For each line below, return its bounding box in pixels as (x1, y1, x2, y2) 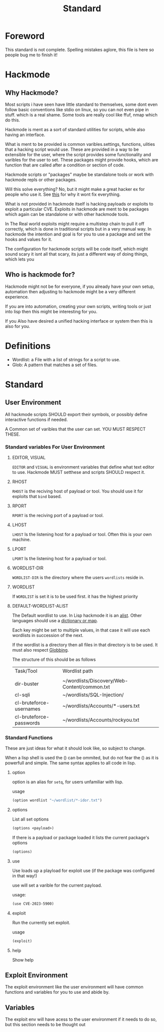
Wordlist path (62, 667, 93, 674)
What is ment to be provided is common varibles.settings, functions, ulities (5, 141, 155, 147)
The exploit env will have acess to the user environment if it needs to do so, (5, 1016, 157, 1022)
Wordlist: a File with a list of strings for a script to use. (12, 356, 121, 362)
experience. (5, 294, 29, 300)
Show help (12, 957, 34, 962)
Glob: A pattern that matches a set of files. (12, 362, 98, 368)
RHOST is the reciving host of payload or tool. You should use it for (12, 488, 143, 494)
